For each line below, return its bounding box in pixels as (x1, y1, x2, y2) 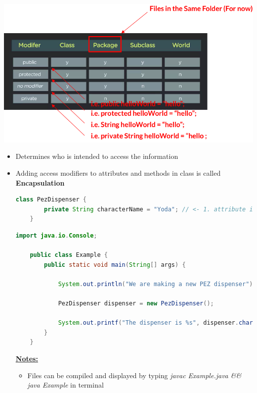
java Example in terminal (27, 380, 104, 390)
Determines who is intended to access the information (15, 151, 178, 161)
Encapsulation (15, 177, 65, 188)
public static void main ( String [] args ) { (44, 261, 186, 268)
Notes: (15, 353, 38, 364)
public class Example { (30, 251, 108, 259)
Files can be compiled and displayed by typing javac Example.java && (27, 370, 242, 380)
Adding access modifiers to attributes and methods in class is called (15, 167, 221, 178)
